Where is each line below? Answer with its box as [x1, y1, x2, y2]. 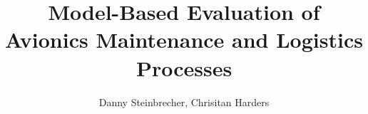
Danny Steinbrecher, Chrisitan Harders [98, 94, 270, 109]
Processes [136, 53, 232, 82]
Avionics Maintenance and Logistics [5, 25, 363, 54]
